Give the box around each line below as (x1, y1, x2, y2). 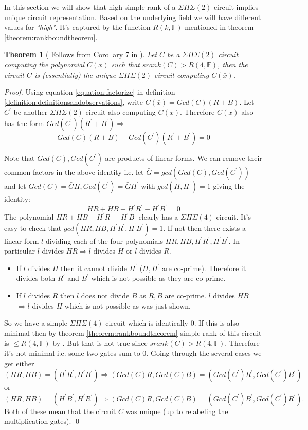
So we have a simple (4, 317, 67, 328)
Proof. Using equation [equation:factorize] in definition (4, 86, 175, 97)
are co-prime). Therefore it (162, 262, 246, 273)
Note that (4, 152, 35, 163)
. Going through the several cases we (146, 347, 262, 358)
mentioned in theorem (185, 22, 254, 32)
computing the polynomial (4, 59, 85, 69)
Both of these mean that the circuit (4, 405, 116, 416)
